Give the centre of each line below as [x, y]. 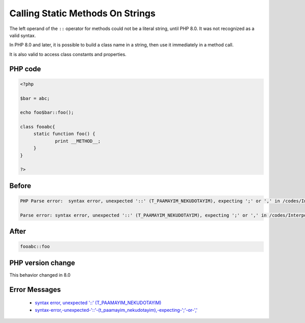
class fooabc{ [38, 127]
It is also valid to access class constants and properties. [68, 54]
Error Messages [35, 290]
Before [20, 186]
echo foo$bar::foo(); [47, 113]
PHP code [25, 69]
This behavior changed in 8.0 [40, 275]
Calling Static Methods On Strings [83, 13]
